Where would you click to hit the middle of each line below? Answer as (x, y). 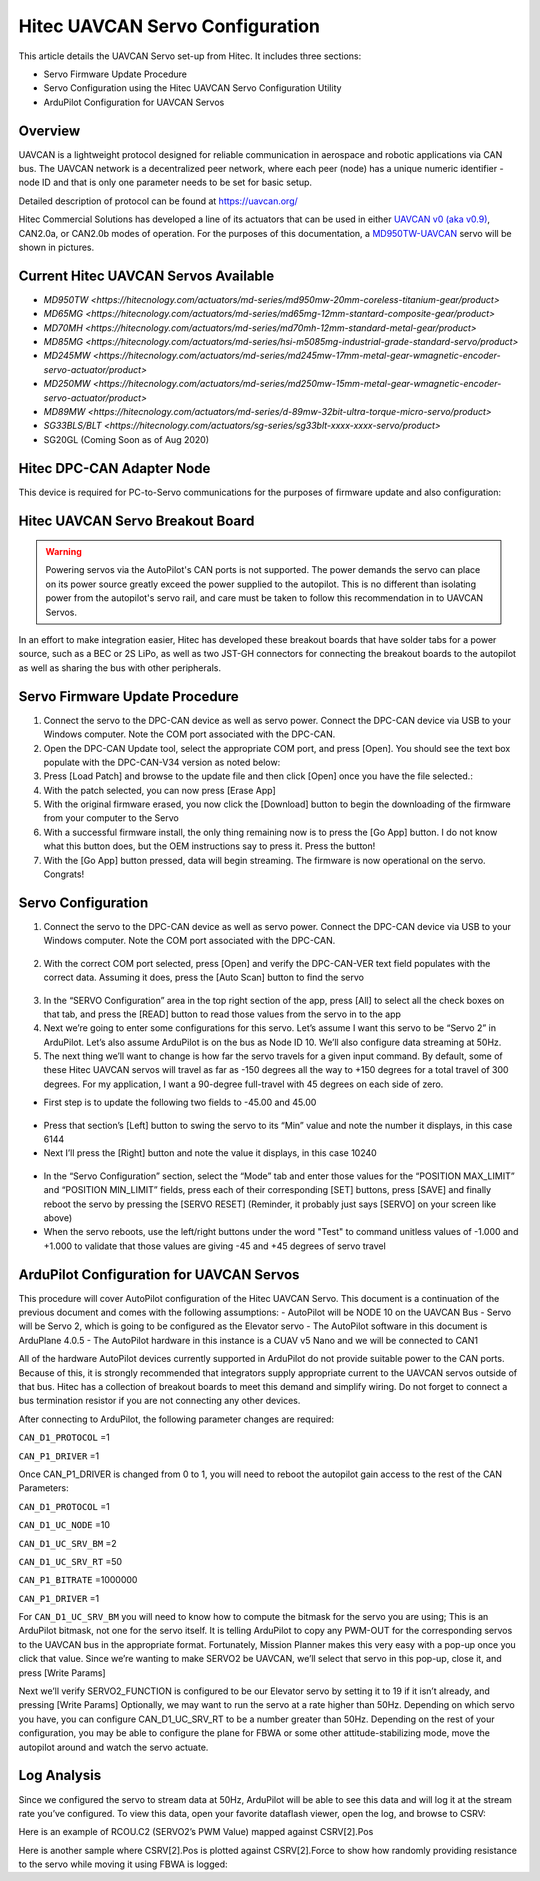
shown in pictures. (56, 247)
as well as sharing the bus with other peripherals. (120, 667)
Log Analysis (60, 1775)
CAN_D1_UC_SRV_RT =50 (70, 1561)
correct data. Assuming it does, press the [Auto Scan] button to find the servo (204, 977)
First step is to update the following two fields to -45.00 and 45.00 (180, 1102)
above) (58, 1217)
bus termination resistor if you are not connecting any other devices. (159, 1401)
